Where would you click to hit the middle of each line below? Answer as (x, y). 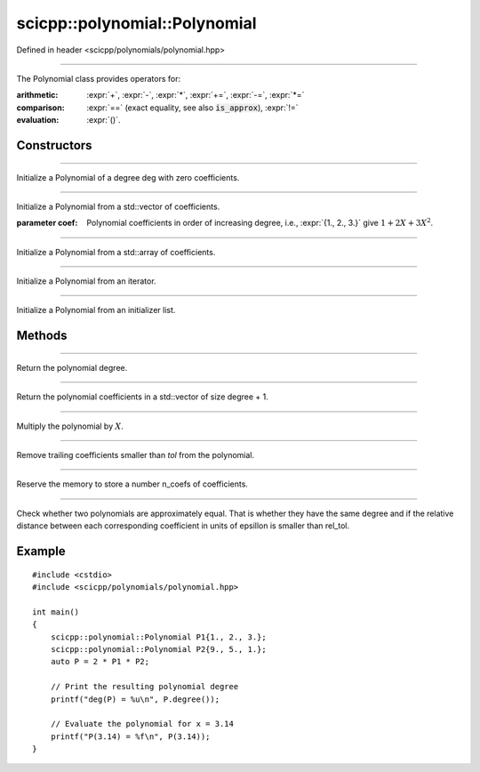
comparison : (41, 108)
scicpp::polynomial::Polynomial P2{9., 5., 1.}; (158, 649)
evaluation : (38, 120)
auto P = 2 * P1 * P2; (100, 662)
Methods (42, 336)
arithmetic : (37, 95)
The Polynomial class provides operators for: (99, 78)
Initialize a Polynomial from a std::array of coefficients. (116, 252)
